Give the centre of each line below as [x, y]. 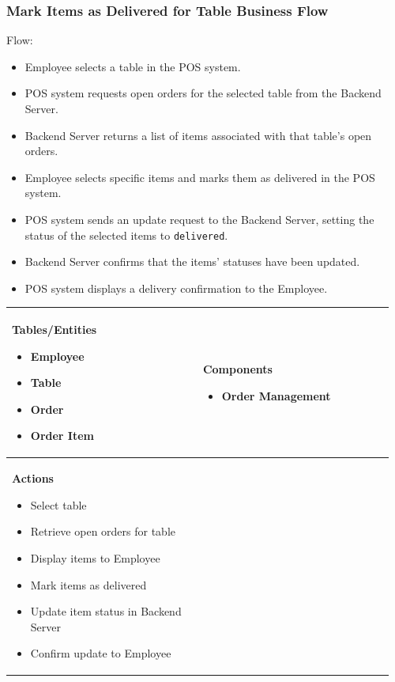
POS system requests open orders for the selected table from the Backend [203, 93]
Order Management [276, 395]
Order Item [62, 436]
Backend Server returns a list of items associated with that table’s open [198, 135]
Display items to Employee [95, 557]
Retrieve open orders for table [103, 531]
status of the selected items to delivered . [126, 235]
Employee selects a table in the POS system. [133, 66]
